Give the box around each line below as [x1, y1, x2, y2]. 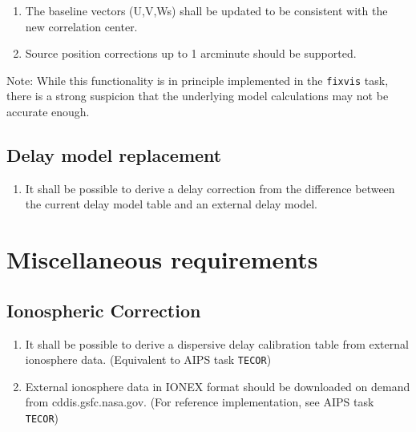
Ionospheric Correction [6, 297, 201, 322]
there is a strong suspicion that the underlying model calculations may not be [6, 87, 389, 104]
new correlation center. [25, 18, 138, 34]
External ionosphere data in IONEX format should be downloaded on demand [25, 377, 410, 394]
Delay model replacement [6, 143, 222, 168]
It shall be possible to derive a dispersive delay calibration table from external [25, 335, 409, 352]
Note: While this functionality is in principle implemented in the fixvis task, [6, 71, 389, 88]
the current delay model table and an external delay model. [25, 196, 317, 212]
